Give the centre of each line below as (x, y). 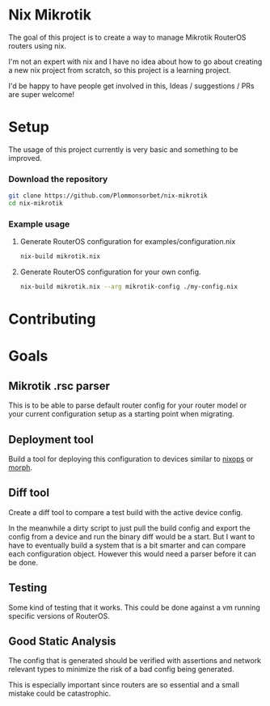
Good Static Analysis (62, 641)
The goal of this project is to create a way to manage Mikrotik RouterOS (127, 37)
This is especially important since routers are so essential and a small (124, 685)
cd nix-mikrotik (36, 204)
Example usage (39, 224)
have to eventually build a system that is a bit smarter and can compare (127, 545)
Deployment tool (51, 440)
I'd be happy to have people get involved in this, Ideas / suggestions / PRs (131, 86)
